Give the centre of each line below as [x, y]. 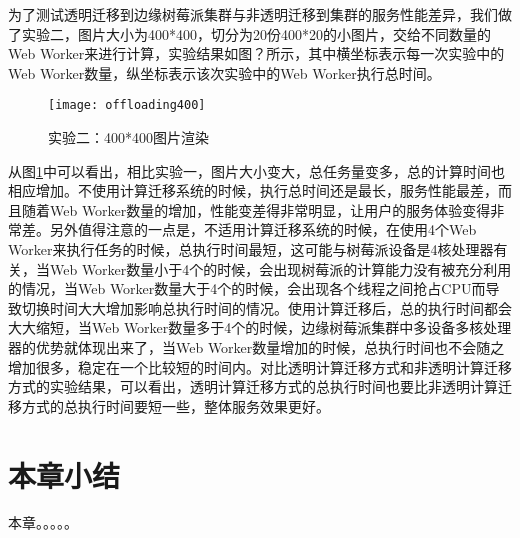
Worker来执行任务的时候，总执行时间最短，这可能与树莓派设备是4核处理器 [251, 249]
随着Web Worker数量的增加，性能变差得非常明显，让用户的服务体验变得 [256, 209]
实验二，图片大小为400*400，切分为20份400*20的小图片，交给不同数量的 [256, 33]
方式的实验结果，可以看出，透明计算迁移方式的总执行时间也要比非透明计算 [253, 386]
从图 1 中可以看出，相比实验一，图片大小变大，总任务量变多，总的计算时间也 [256, 170]
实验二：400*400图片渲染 [128, 137]
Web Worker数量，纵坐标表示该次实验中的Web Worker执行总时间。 [224, 72]
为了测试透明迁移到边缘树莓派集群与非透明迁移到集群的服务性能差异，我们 [253, 14]
